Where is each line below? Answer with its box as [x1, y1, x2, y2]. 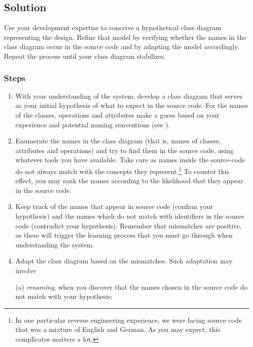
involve [15, 265, 36, 275]
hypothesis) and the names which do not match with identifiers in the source [15, 210, 245, 221]
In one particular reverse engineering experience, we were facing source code [15, 314, 242, 325]
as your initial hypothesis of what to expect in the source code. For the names [15, 100, 248, 110]
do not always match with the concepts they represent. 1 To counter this [15, 164, 230, 176]
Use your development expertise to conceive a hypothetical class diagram [4, 22, 221, 33]
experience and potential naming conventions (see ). [15, 119, 170, 129]
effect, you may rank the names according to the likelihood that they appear [15, 175, 244, 186]
